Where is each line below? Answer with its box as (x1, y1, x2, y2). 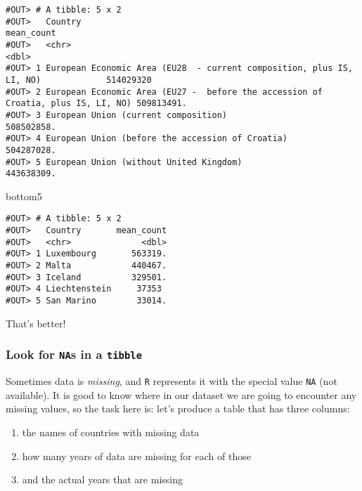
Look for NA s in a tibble (6, 346, 143, 363)
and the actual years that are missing (22, 472, 183, 487)
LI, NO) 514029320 (6, 74, 152, 85)
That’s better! (6, 315, 66, 330)
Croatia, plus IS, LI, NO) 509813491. (6, 98, 187, 109)
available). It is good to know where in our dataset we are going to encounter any (6, 387, 357, 402)
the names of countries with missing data (22, 424, 200, 439)
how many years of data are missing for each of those (22, 448, 251, 463)
